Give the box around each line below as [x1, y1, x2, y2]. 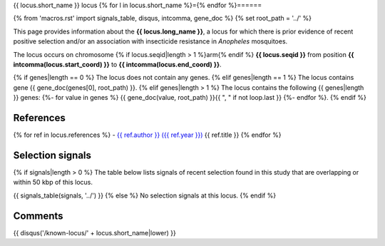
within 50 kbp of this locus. [13, 178, 93, 187]
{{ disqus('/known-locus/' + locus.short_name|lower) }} [13, 228, 176, 237]
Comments [13, 210, 63, 222]
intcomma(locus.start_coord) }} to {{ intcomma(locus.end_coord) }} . [13, 60, 222, 68]
